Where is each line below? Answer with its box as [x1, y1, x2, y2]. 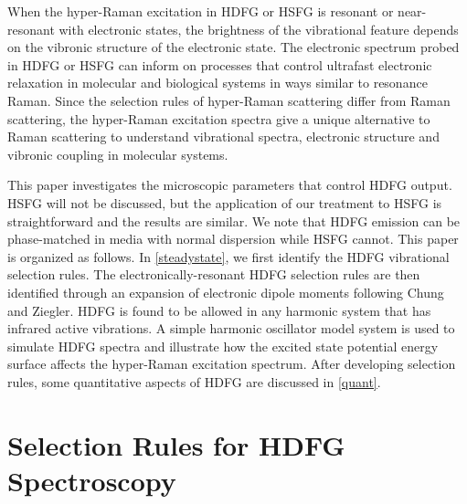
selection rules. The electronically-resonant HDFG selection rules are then [7, 265, 420, 284]
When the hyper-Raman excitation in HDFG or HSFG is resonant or [7, 2, 394, 20]
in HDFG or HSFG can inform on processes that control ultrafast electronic [7, 55, 432, 74]
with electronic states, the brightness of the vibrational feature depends [58, 19, 459, 38]
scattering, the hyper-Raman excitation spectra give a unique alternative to [7, 109, 430, 128]
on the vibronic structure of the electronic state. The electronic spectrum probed [7, 37, 460, 57]
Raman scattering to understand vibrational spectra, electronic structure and [7, 127, 440, 146]
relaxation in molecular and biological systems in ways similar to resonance [7, 73, 428, 92]
